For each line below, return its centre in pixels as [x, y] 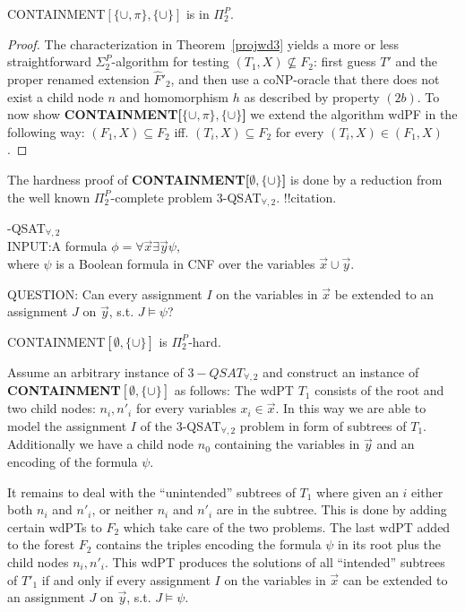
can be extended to [395, 579]
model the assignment [67, 425]
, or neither [123, 509]
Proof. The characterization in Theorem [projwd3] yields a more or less [203, 43]
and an [396, 444]
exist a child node [56, 96]
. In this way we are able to [351, 408]
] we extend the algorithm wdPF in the [350, 114]
